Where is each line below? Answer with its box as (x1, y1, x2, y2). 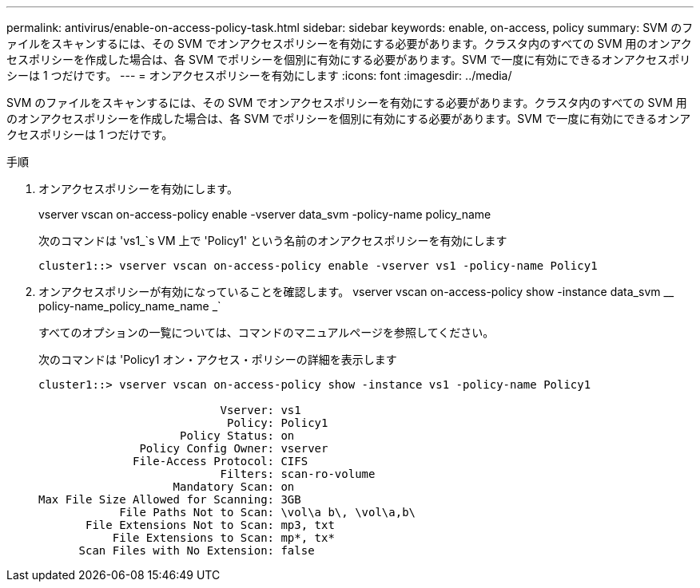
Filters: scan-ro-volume (220, 468, 376, 480)
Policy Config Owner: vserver (139, 442, 328, 455)
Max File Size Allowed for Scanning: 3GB (38, 493, 301, 506)
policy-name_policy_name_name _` (38, 299, 221, 313)
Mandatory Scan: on (173, 480, 295, 493)
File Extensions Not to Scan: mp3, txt (86, 519, 335, 531)
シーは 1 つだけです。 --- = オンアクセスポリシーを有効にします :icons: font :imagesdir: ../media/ (6, 69, 512, 82)
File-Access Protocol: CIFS (133, 455, 308, 468)
